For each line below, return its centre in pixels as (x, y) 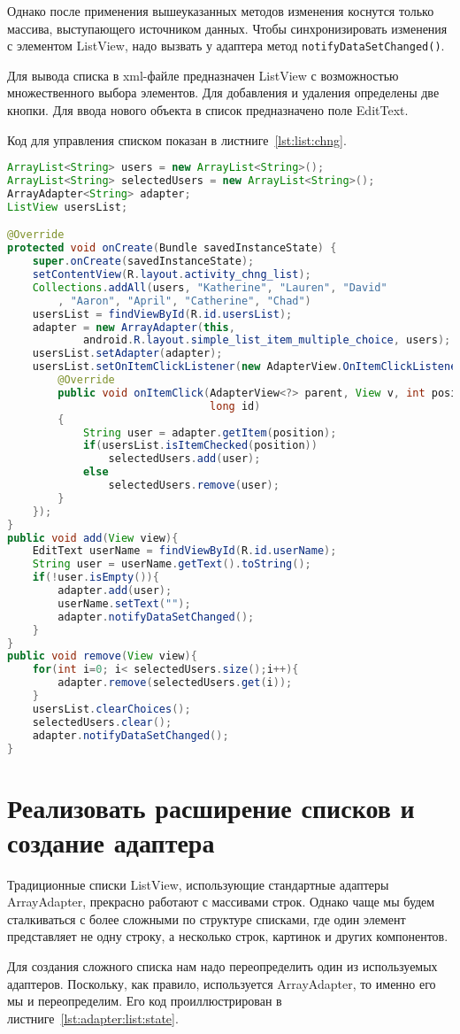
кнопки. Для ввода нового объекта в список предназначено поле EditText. (208, 110)
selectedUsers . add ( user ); (184, 459)
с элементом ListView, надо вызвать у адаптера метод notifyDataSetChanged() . (226, 46)
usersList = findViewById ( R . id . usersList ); (162, 314)
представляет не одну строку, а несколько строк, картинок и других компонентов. (228, 936)
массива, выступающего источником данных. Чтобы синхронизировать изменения (227, 28)
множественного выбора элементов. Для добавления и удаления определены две (223, 93)
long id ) (235, 406)
